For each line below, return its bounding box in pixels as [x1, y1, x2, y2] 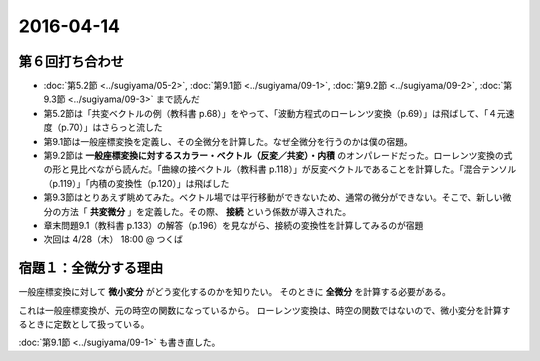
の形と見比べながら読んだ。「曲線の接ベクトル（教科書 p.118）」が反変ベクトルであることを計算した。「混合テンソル [43, 163, 517, 175]
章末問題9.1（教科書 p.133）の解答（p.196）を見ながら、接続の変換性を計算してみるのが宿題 [43, 219, 424, 231]
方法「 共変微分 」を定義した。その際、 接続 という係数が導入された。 [60, 205, 352, 217]
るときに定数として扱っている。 [18, 318, 150, 330]
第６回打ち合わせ [18, 53, 124, 70]
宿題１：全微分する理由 [18, 260, 164, 277]
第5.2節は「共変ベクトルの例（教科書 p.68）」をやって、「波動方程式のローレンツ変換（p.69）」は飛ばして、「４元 [43, 107, 507, 119]
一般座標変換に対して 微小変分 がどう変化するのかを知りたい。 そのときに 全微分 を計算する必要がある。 [18, 286, 452, 298]
